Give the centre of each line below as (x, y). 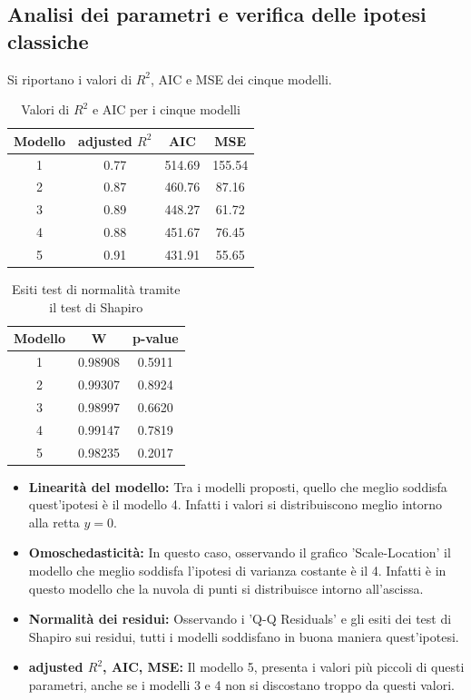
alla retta (54, 522)
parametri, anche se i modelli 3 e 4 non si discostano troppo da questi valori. (241, 684)
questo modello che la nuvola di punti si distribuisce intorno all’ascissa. (226, 588)
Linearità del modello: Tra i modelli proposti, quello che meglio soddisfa (238, 486)
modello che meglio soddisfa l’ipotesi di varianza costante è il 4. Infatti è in (237, 570)
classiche (48, 40)
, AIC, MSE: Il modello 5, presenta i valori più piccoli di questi (284, 667)
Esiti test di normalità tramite (96, 289)
